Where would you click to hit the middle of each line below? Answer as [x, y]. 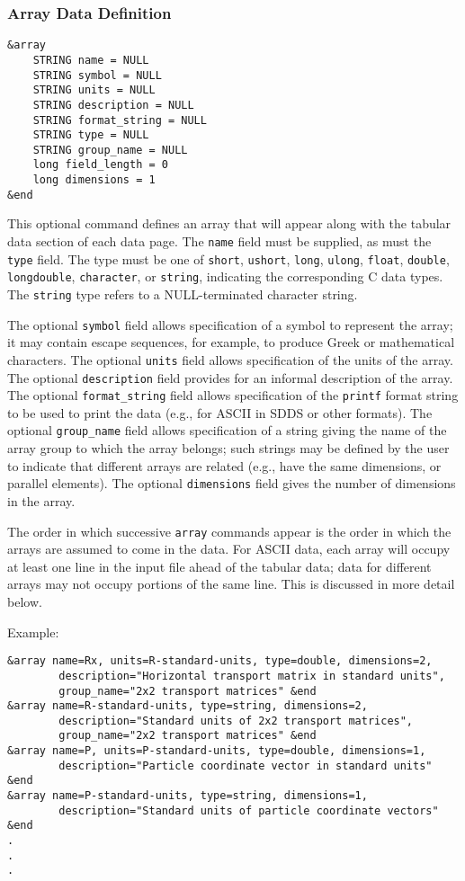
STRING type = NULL [91, 135]
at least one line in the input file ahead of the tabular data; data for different [219, 566]
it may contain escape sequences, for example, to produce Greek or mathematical [231, 342]
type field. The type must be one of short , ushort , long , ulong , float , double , [228, 258]
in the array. [41, 500]
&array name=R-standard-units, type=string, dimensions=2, [188, 706]
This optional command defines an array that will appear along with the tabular [229, 223]
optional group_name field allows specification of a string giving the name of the [227, 430]
